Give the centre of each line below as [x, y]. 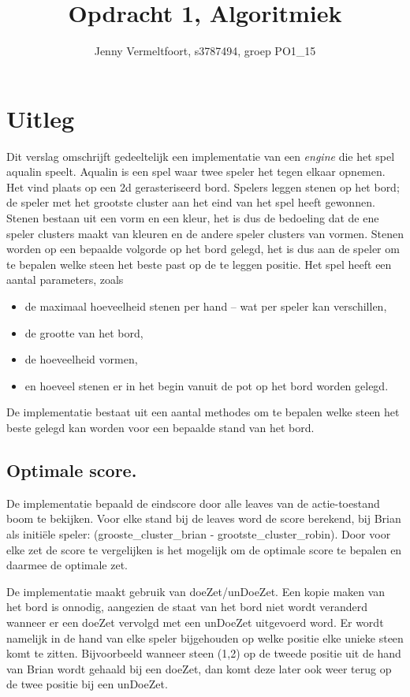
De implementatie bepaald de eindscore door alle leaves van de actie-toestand [193, 503]
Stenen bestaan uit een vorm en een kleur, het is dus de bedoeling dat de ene [193, 218]
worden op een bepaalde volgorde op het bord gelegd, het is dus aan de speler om [203, 249]
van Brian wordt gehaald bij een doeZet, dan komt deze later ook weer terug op [199, 668]
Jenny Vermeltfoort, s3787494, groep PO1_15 [205, 51]
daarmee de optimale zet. [67, 565]
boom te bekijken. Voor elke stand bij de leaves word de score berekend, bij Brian [204, 518]
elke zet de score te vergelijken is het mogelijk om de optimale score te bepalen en [204, 549]
